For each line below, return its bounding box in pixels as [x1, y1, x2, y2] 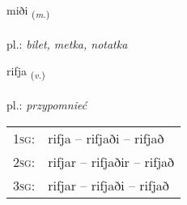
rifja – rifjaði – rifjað [48, 128, 164, 147]
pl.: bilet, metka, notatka [6, 35, 128, 52]
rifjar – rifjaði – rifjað [48, 175, 169, 194]
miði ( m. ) [6, 2, 50, 20]
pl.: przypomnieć [6, 96, 87, 113]
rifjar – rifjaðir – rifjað [48, 152, 175, 171]
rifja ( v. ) [6, 62, 45, 82]
